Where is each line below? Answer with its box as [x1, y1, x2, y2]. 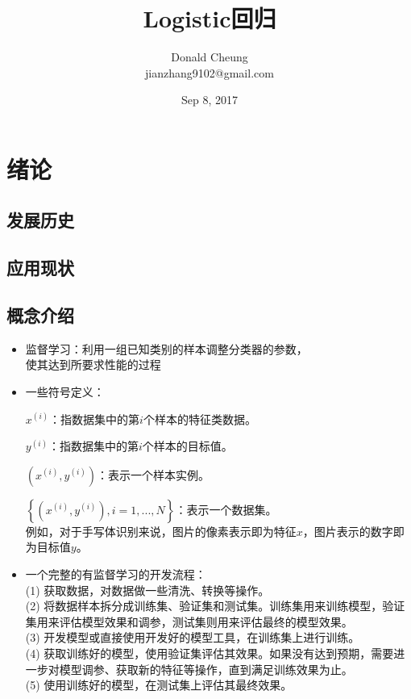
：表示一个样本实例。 [96, 466, 210, 483]
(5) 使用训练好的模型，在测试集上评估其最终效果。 [25, 676, 293, 693]
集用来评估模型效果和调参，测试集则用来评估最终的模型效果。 [25, 613, 353, 630]
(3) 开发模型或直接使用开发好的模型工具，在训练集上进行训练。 [25, 629, 360, 646]
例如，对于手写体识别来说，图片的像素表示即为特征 [25, 522, 297, 539]
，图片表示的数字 [302, 522, 393, 539]
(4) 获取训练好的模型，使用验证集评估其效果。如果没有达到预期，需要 [25, 644, 394, 661]
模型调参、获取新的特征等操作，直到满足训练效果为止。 [59, 660, 353, 677]
